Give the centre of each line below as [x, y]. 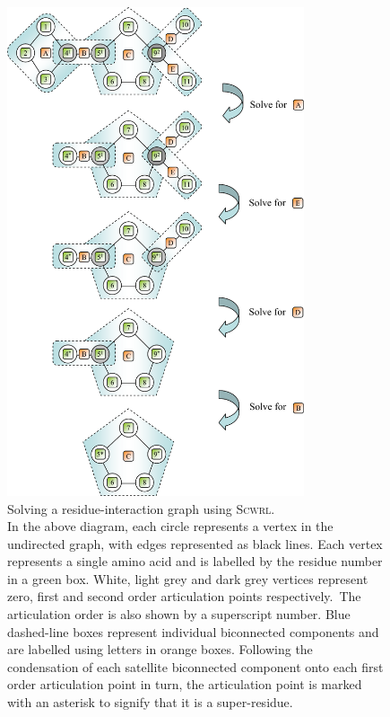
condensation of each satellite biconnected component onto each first [195, 666]
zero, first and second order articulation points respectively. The [184, 596]
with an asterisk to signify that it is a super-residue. [150, 702]
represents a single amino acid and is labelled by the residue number [195, 561]
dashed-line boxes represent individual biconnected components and [193, 631]
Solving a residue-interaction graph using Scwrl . [141, 508]
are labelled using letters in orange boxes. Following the [160, 649]
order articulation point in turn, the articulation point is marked [185, 684]
